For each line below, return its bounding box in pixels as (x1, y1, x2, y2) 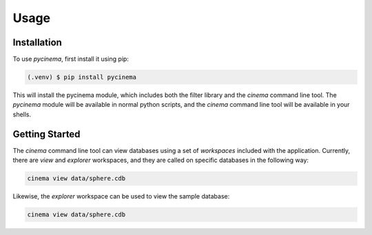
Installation (12, 37, 62, 48)
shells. (12, 110, 32, 119)
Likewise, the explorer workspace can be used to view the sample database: (12, 192, 230, 201)
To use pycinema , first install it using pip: (12, 55, 129, 63)
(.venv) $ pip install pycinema (27, 73, 137, 81)
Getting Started (12, 128, 81, 140)
